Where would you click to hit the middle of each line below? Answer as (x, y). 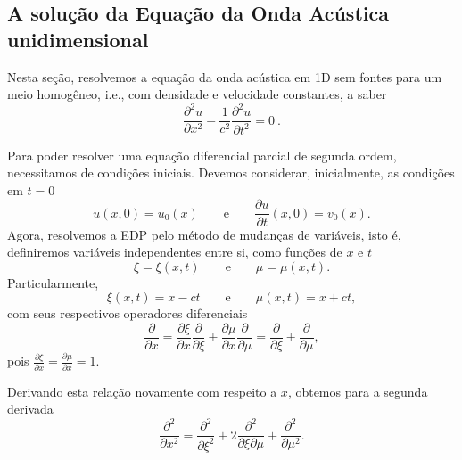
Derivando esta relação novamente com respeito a (142, 391)
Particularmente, (53, 282)
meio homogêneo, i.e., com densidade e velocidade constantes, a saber (197, 94)
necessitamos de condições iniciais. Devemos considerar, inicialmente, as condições (231, 172)
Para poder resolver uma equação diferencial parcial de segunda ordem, (202, 155)
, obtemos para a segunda (358, 391)
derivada (30, 409)
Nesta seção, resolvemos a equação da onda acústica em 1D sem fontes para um (225, 76)
